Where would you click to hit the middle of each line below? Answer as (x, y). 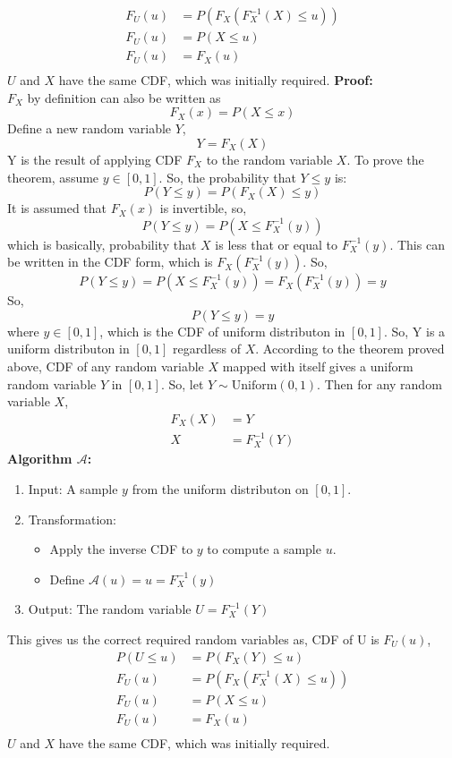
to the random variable (269, 159)
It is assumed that (57, 208)
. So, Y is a (414, 331)
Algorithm (40, 459)
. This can (417, 244)
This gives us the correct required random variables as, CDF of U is (193, 639)
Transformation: (72, 519)
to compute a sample (264, 549)
